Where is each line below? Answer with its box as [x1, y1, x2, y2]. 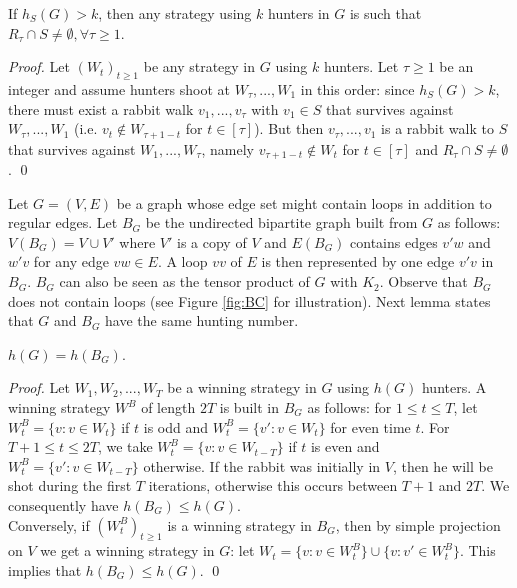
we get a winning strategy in [40, 540, 215, 561]
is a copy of [177, 231, 247, 252]
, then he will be [392, 455, 493, 476]
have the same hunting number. [105, 310, 299, 331]
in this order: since [300, 78, 415, 99]
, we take [97, 436, 153, 457]
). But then [254, 118, 324, 139]
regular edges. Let [8, 212, 118, 233]
